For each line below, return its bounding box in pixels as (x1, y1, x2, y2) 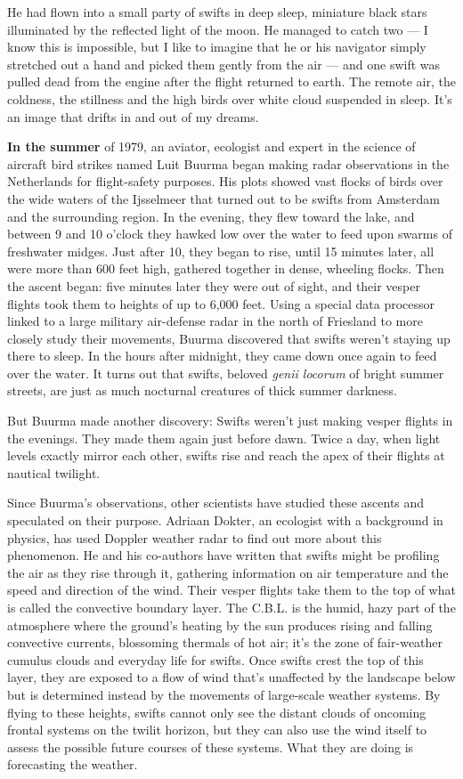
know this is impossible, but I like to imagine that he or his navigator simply (7, 37, 426, 56)
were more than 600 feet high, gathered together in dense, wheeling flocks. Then (7, 259, 444, 278)
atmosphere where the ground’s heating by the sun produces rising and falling (7, 615, 433, 634)
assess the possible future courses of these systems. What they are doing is (7, 737, 414, 756)
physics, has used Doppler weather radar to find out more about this (7, 528, 382, 547)
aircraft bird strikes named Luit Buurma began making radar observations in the (7, 154, 450, 173)
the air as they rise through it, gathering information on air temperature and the (7, 563, 449, 581)
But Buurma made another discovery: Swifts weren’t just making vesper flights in (7, 411, 453, 430)
